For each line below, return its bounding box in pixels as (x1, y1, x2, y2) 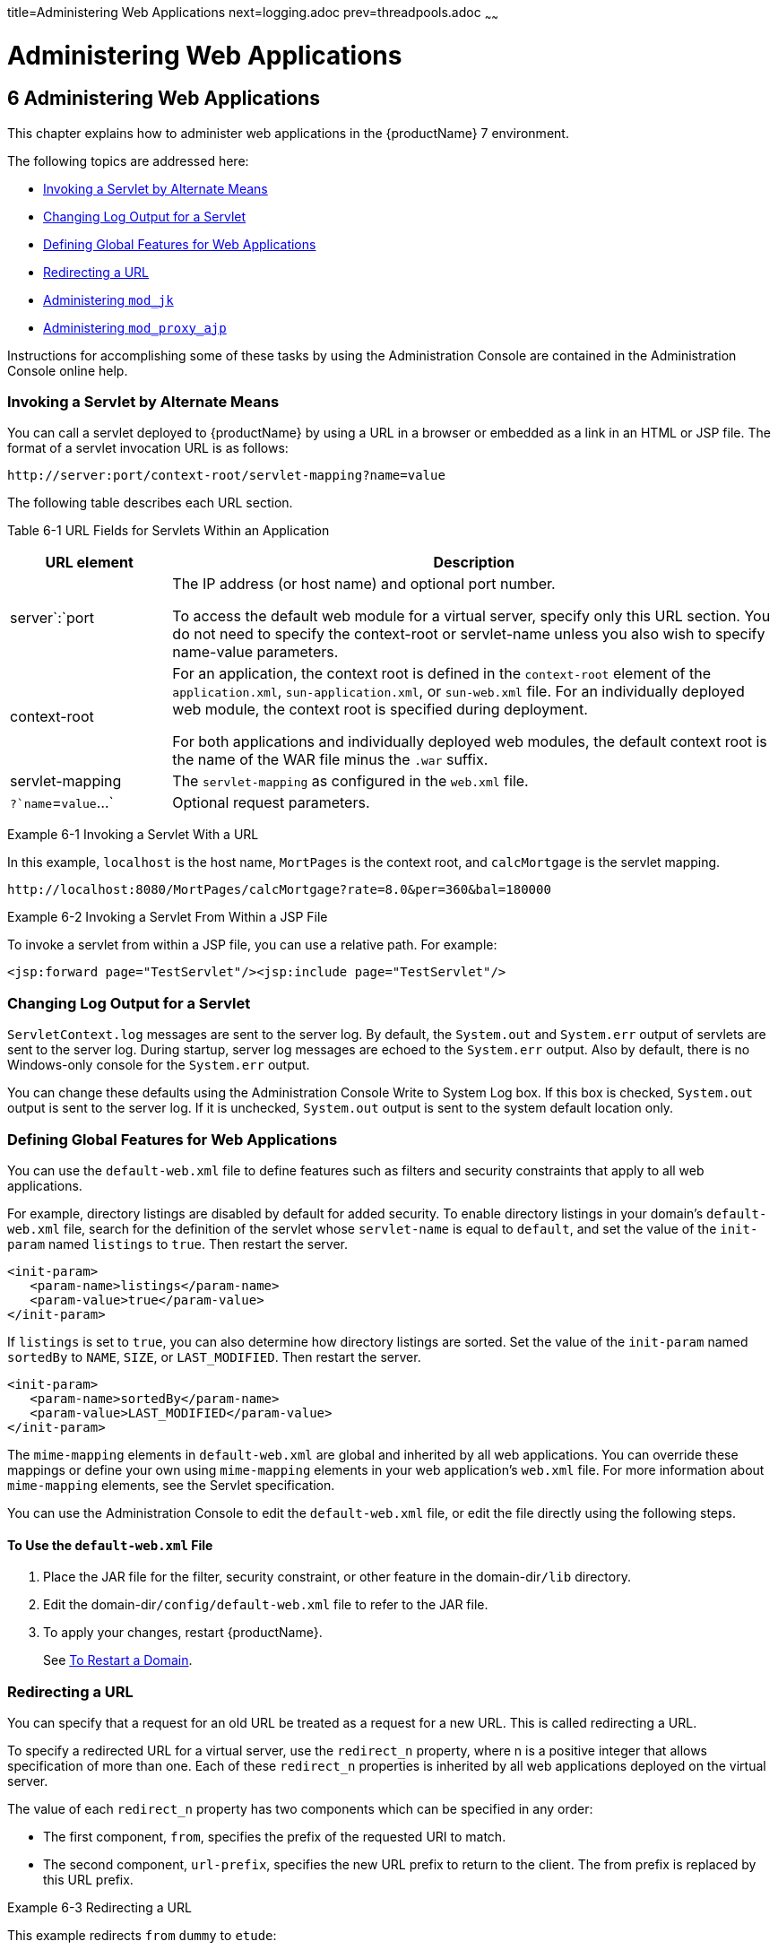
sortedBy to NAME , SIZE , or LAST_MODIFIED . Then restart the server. (7, 1348, 421, 1365)
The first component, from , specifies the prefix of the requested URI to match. (43, 1828, 506, 1844)
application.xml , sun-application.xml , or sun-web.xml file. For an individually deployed (172, 682, 745, 701)
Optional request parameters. (172, 793, 370, 812)
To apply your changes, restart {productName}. (43, 1625, 323, 1641)
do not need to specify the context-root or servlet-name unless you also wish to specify (172, 625, 765, 644)
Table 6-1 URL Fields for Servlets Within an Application (7, 523, 330, 539)
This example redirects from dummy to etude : (7, 1927, 277, 1943)
